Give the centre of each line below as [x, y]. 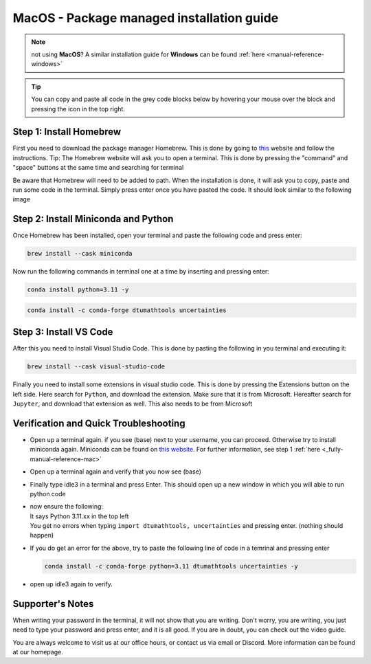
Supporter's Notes [53, 604]
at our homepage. [38, 652]
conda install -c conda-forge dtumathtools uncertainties [127, 310]
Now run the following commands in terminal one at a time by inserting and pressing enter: [141, 272]
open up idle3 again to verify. [71, 584]
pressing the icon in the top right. [78, 109]
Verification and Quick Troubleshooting [99, 423]
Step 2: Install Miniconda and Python [93, 219]
